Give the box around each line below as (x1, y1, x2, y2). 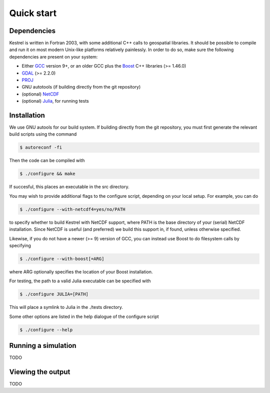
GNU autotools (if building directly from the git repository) (21, 84, 141, 90)
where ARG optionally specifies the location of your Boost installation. (9, 268, 153, 275)
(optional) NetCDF (21, 91, 59, 97)
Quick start (9, 8, 57, 19)
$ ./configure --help (19, 327, 73, 332)
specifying (9, 242, 31, 248)
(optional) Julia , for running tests (21, 98, 89, 104)
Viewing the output (9, 367, 70, 376)
